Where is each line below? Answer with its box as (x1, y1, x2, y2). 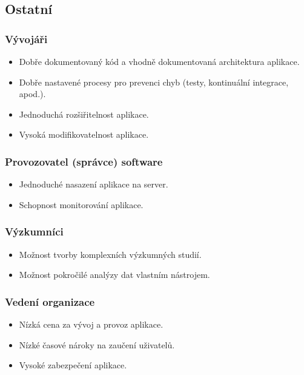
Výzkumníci (5, 224, 64, 239)
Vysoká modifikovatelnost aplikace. (19, 128, 149, 141)
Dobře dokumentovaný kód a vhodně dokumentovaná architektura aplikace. (19, 55, 300, 67)
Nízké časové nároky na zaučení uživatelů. (19, 338, 175, 351)
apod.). (19, 87, 46, 100)
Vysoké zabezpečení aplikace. (19, 359, 127, 371)
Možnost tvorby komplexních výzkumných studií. (19, 248, 202, 260)
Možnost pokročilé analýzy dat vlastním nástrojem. (19, 268, 210, 281)
